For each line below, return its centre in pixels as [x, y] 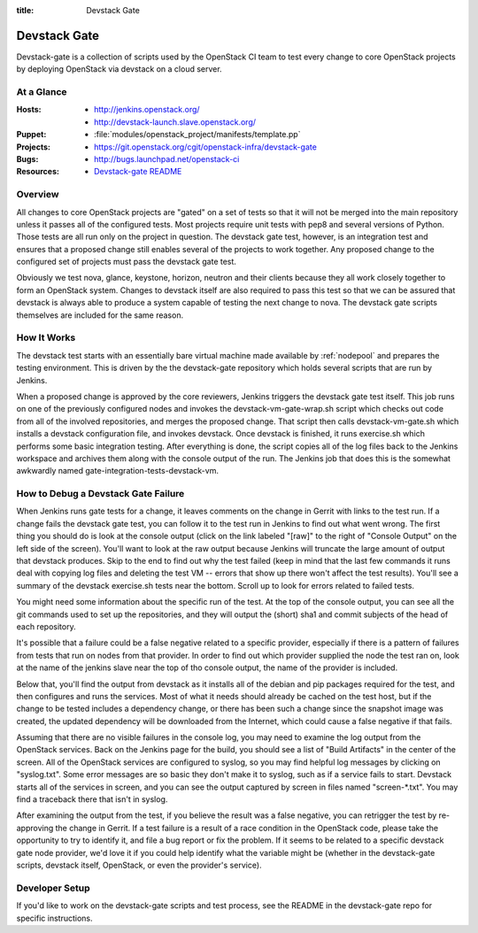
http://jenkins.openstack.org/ [147, 110]
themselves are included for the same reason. [100, 315]
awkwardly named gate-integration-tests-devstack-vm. [117, 471]
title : [25, 10]
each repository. [46, 626]
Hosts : [29, 110]
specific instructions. [54, 918]
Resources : [38, 172]
